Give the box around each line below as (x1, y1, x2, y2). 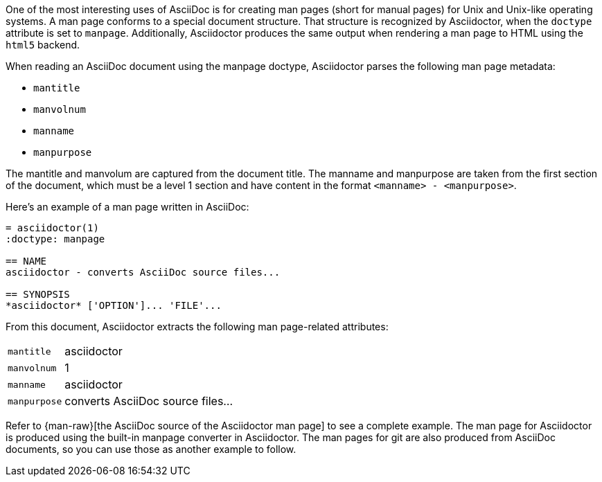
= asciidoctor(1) (6, 222, 99, 233)
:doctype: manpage (6, 233, 105, 244)
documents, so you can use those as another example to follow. (6, 443, 296, 455)
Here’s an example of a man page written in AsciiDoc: (6, 201, 249, 213)
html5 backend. (6, 39, 80, 51)
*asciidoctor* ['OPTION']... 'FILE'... (6, 300, 222, 311)
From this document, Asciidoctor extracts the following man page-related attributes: (6, 321, 389, 332)
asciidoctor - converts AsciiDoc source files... (6, 267, 281, 278)
